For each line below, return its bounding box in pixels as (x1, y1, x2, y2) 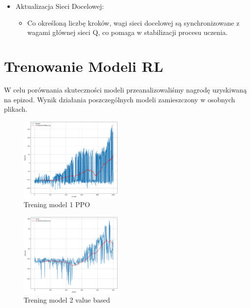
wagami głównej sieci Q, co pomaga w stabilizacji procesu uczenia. (27, 27, 228, 37)
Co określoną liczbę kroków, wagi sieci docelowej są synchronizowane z (27, 17, 240, 28)
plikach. (4, 104, 28, 114)
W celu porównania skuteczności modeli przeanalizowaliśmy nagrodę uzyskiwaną (4, 84, 247, 94)
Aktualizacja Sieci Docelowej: (15, 1, 104, 11)
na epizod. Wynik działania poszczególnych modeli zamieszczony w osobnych (4, 94, 235, 104)
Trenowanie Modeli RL (4, 56, 163, 76)
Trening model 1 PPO (24, 199, 91, 210)
